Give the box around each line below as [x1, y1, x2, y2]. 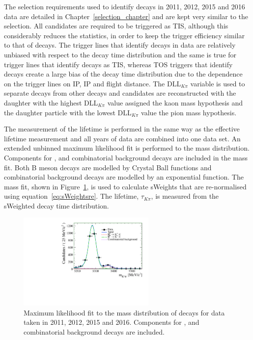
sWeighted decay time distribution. [4, 200, 109, 210]
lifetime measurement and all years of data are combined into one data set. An [4, 133, 241, 143]
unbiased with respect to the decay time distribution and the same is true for [4, 49, 237, 59]
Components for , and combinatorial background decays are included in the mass [4, 152, 248, 162]
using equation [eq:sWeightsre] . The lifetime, [4, 191, 139, 201]
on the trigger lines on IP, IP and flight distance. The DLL [4, 78, 181, 88]
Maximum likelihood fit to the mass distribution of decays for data [24, 307, 225, 317]
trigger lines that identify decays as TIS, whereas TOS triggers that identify [4, 59, 233, 69]
